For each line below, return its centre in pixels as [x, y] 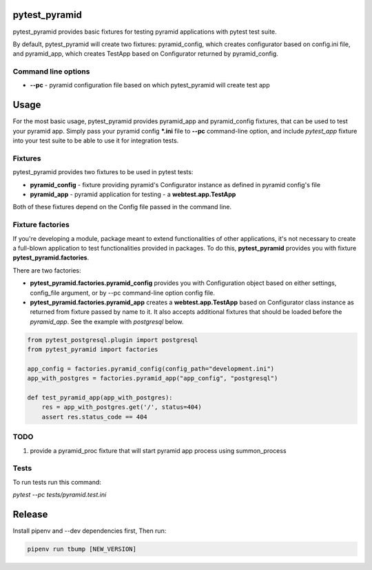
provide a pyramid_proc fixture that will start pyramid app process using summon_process [158, 450]
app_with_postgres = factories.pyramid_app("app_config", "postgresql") [153, 378]
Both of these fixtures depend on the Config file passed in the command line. [122, 207]
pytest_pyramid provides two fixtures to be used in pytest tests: [103, 172]
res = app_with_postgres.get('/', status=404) [122, 407]
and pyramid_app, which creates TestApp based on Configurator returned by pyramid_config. [145, 54]
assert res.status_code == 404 [94, 417]
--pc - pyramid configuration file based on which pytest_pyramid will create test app [150, 85]
